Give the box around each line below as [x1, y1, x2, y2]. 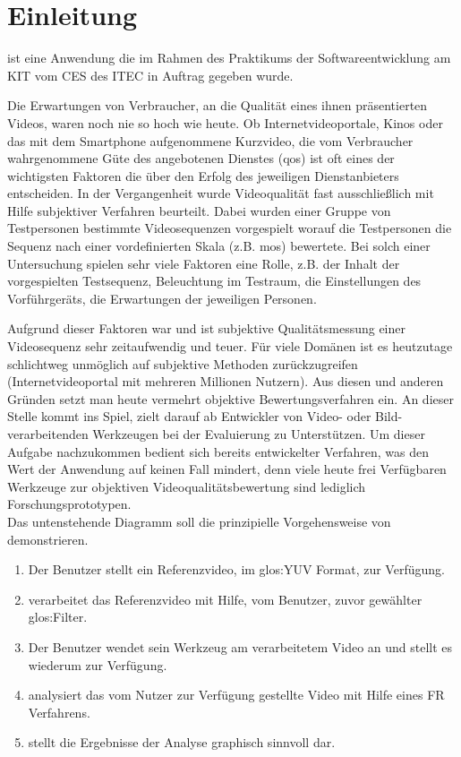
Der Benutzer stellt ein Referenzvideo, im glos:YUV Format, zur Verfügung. [28, 560, 445, 579]
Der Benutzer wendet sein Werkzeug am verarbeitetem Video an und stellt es [28, 637, 453, 656]
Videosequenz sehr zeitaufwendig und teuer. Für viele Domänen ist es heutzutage [7, 337, 453, 356]
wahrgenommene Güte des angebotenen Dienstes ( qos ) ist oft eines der [7, 149, 395, 168]
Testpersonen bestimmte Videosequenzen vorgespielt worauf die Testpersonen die [7, 219, 452, 237]
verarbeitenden [7, 425, 89, 443]
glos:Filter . [28, 607, 88, 626]
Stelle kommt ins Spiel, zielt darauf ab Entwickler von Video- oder [7, 407, 371, 426]
